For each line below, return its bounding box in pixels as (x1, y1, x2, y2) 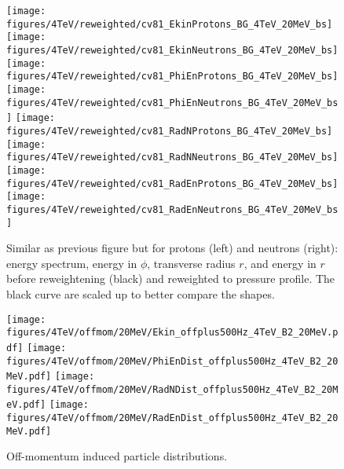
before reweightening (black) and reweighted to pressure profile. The (6, 270, 335, 287)
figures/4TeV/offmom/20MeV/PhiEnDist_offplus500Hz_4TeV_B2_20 (6, 355, 339, 367)
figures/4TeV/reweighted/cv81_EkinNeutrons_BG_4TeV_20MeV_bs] (6, 44, 339, 56)
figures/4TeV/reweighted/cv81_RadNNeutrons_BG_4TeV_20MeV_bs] (6, 152, 339, 163)
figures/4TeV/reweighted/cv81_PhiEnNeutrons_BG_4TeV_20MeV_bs (6, 97, 339, 108)
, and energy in (243, 255, 317, 271)
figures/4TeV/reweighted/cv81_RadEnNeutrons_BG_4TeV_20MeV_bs (6, 203, 339, 215)
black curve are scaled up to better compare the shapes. (6, 285, 275, 302)
